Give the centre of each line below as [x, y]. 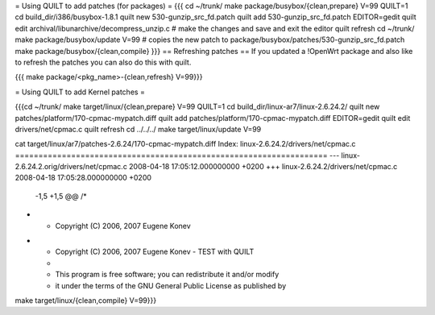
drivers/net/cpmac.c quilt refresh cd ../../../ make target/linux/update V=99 [138, 129]
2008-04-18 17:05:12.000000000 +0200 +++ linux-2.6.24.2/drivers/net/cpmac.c [263, 167]
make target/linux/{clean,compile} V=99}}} [86, 300]
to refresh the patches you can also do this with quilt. [103, 62]
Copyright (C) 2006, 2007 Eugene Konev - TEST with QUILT [155, 252]
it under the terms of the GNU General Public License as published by [171, 285]
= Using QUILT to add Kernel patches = [80, 92]
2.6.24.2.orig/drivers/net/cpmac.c [71, 167]
